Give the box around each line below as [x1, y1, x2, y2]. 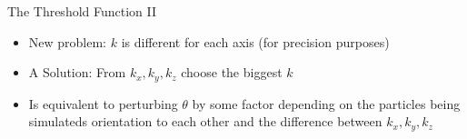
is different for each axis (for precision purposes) [121, 32, 390, 51]
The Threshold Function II [7, 2, 157, 20]
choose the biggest [181, 63, 283, 82]
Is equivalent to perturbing [28, 94, 178, 113]
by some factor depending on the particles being [192, 94, 461, 113]
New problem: [28, 32, 107, 51]
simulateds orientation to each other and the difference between [28, 112, 383, 131]
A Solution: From [28, 63, 126, 82]
